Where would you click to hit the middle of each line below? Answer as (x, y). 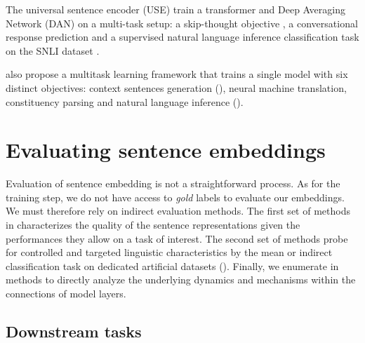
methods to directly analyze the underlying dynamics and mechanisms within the (181, 280)
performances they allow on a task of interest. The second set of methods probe (177, 238)
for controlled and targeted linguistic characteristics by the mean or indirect (169, 252)
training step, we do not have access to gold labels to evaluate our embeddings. (175, 197)
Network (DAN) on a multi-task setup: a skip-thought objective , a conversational (182, 23)
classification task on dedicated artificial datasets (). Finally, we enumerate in (172, 265)
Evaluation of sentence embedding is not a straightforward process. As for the (173, 183)
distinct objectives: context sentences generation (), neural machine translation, (176, 87)
